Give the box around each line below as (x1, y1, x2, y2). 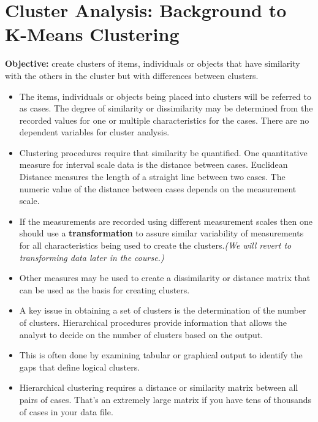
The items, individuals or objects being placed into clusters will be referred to (19, 89, 311, 102)
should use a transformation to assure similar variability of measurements (19, 227, 304, 239)
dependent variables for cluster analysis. (19, 126, 170, 138)
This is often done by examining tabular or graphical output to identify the (19, 349, 303, 361)
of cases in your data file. (19, 405, 113, 418)
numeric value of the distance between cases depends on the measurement (19, 182, 297, 195)
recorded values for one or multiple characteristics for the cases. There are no (19, 113, 309, 126)
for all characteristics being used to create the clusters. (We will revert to (19, 239, 292, 252)
